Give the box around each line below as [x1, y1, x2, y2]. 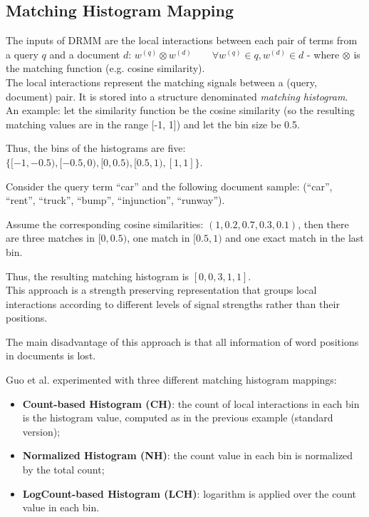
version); [22, 424, 61, 439]
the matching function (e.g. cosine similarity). [6, 61, 205, 76]
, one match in [127, 230, 190, 245]
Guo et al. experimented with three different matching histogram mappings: [6, 372, 337, 387]
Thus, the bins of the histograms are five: [6, 140, 186, 155]
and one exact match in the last [225, 230, 364, 245]
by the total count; [22, 462, 105, 477]
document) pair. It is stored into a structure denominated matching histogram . [6, 88, 348, 103]
